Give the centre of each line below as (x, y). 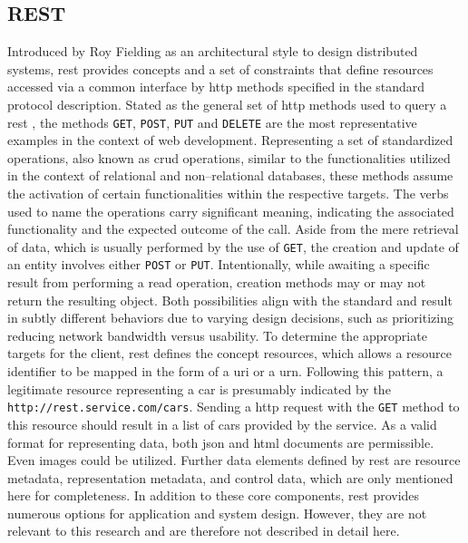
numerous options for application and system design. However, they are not (217, 513)
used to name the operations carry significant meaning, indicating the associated (231, 211)
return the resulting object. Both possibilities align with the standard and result (230, 300)
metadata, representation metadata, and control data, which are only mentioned (230, 477)
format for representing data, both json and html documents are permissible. (221, 442)
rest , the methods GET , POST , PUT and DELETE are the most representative (212, 122)
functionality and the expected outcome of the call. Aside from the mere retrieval (233, 229)
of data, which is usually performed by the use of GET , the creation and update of (233, 246)
